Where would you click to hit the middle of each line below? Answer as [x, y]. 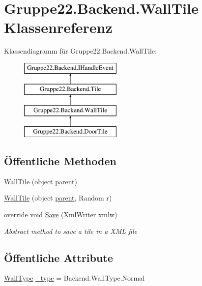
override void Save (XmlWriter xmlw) [61, 214]
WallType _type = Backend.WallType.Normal [74, 278]
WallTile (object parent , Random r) [58, 198]
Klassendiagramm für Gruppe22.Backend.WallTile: [80, 51]
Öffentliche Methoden [60, 161]
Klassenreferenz [58, 27]
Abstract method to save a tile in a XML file [71, 231]
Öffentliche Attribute [58, 257]
